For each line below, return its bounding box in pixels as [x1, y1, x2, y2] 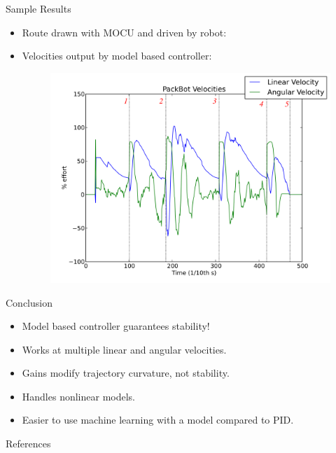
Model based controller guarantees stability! [22, 319, 210, 333]
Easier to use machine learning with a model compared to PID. [22, 412, 294, 427]
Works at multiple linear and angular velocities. [22, 342, 227, 356]
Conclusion [6, 295, 52, 309]
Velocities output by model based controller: [22, 48, 212, 63]
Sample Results [6, 1, 71, 15]
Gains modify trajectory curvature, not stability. [22, 365, 230, 380]
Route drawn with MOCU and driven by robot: [22, 25, 227, 39]
